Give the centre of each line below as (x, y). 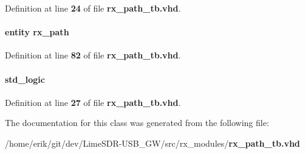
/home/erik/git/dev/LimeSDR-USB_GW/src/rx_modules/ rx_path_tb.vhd (152, 143)
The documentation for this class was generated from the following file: (137, 123)
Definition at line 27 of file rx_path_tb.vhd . (93, 102)
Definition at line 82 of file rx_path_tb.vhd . (93, 55)
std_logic (25, 79)
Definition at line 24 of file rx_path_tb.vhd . (93, 8)
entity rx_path (37, 32)
